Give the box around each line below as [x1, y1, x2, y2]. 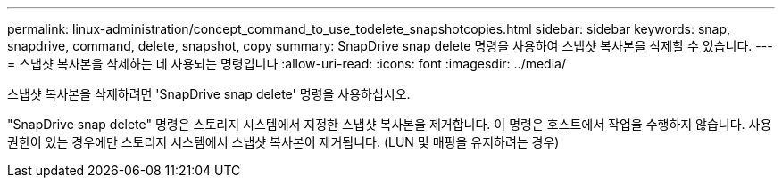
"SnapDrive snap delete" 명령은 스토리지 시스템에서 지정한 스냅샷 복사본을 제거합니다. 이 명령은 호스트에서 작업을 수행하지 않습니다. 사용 [7, 117, 772, 132]
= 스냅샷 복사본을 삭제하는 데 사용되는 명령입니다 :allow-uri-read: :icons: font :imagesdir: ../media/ [7, 56, 566, 71]
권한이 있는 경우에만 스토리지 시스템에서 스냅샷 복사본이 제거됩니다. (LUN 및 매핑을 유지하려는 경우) [7, 134, 560, 149]
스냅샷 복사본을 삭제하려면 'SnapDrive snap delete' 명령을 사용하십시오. [7, 86, 411, 101]
